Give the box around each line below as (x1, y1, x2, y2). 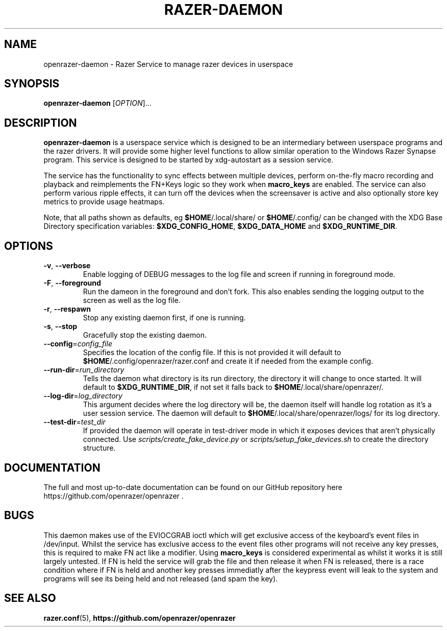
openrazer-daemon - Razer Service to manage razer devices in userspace (43, 59, 293, 68)
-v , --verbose (43, 261, 91, 270)
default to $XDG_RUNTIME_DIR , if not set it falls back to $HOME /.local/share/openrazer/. (83, 383, 384, 392)
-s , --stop (43, 322, 78, 331)
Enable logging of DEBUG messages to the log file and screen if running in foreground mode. (83, 270, 395, 279)
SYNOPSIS (4, 77, 60, 90)
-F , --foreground (43, 278, 101, 288)
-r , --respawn (43, 305, 91, 314)
